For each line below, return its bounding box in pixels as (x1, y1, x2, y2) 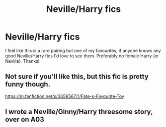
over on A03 (5, 115, 45, 124)
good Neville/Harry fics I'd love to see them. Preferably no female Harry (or (5, 53, 159, 59)
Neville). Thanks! (5, 58, 40, 64)
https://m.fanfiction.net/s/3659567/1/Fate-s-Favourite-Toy (5, 93, 124, 99)
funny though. (5, 80, 51, 88)
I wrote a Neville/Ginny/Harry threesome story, (5, 108, 153, 116)
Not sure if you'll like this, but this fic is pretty (5, 73, 149, 81)
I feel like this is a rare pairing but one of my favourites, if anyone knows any (5, 47, 161, 53)
